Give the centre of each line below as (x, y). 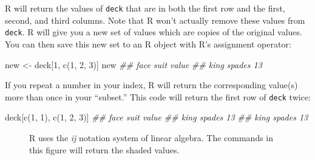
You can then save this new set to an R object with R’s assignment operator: (148, 43)
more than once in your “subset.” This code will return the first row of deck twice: (158, 96)
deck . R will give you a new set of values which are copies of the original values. (154, 32)
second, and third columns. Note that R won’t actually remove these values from (155, 20)
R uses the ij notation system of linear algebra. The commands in (151, 137)
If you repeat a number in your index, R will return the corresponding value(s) (151, 85)
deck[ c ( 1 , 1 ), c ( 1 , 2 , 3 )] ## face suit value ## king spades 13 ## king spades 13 (157, 117)
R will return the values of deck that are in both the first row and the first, (145, 8)
